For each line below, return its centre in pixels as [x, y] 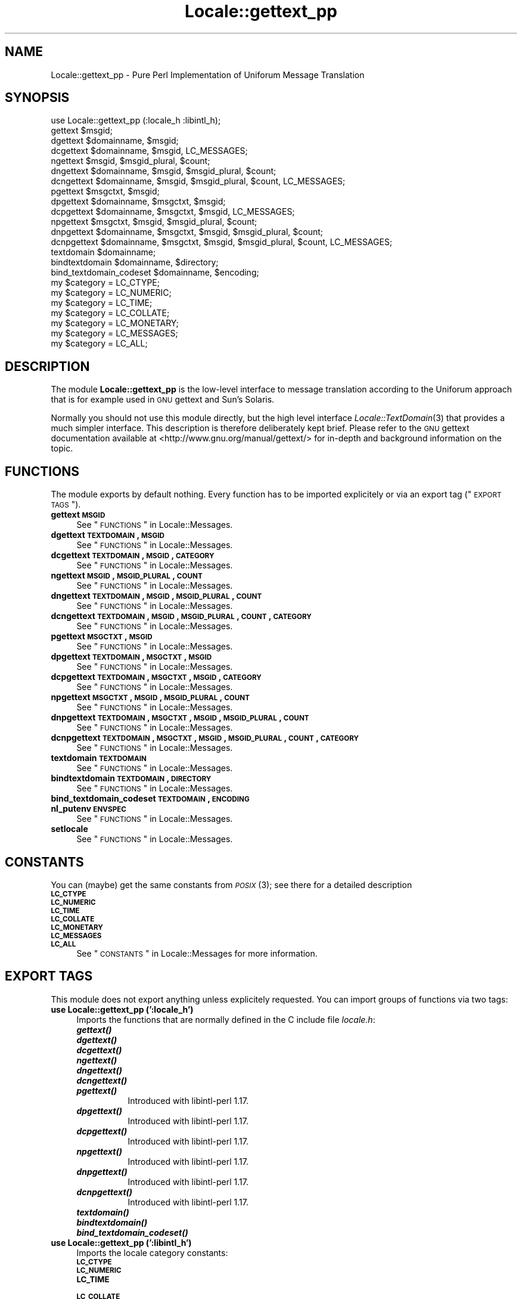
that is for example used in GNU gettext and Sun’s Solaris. [163, 400]
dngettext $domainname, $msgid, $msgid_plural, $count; [164, 171]
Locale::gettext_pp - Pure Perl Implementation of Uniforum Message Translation [208, 75]
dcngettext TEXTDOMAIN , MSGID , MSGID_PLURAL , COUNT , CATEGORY [181, 616]
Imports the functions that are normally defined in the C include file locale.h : [226, 1019]
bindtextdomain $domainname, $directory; [135, 262]
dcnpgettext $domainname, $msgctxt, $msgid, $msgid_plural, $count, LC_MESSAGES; [222, 242]
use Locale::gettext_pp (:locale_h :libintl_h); [136, 120]
